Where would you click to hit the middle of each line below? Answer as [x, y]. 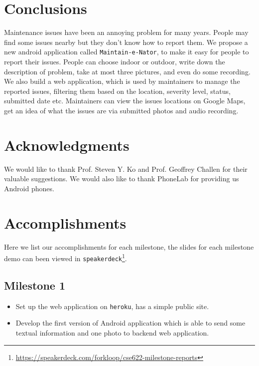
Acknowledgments [67, 145]
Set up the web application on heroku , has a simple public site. [112, 306]
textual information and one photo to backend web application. [112, 332]
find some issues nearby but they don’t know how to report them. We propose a [126, 42]
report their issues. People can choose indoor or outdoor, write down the [115, 61]
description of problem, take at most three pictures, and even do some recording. [127, 71]
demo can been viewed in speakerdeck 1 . [65, 257]
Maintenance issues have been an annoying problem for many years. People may [126, 32]
